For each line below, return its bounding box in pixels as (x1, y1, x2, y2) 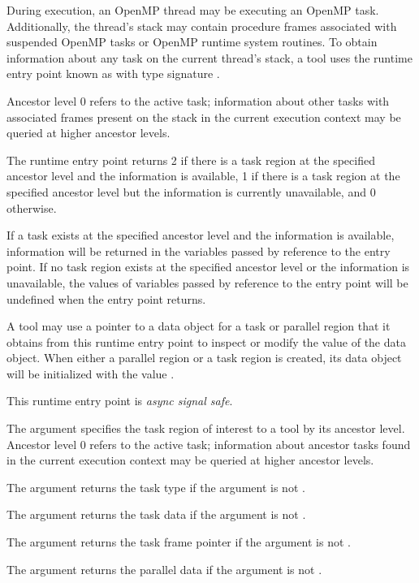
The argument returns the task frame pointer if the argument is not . (6, 533, 351, 551)
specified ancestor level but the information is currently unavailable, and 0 (6, 183, 376, 200)
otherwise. (6, 199, 57, 216)
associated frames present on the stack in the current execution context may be (6, 108, 401, 125)
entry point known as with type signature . (6, 65, 220, 82)
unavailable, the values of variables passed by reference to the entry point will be (6, 274, 408, 291)
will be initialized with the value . (6, 365, 175, 382)
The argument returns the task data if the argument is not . (6, 506, 306, 523)
